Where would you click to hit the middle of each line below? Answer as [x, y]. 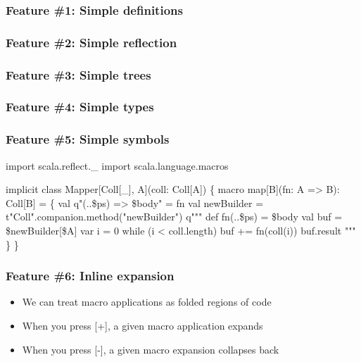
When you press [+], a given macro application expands [142, 325]
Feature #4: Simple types [80, 107]
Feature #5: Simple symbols [88, 139]
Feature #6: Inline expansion [90, 276]
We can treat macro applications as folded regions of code [147, 302]
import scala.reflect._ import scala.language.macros [117, 165]
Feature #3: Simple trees [78, 74]
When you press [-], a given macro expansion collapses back [151, 349]
